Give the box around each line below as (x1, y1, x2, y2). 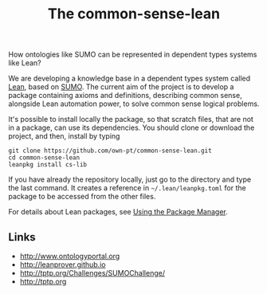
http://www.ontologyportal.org (19, 252, 120, 261)
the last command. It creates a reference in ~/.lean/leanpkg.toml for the (8, 183, 246, 193)
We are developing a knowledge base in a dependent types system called (8, 73, 251, 84)
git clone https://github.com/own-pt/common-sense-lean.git (8, 147, 213, 155)
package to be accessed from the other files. (8, 192, 156, 202)
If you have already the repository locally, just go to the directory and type (8, 174, 252, 184)
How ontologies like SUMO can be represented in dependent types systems (8, 49, 257, 60)
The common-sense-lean (47, 5, 221, 23)
